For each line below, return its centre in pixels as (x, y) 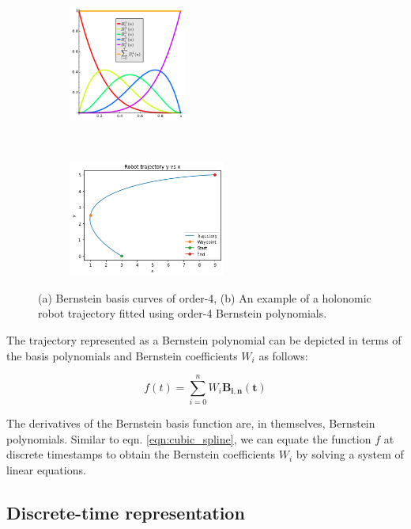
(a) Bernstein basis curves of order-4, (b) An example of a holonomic (205, 297)
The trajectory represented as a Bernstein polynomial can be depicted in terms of (204, 339)
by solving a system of (350, 454)
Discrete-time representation (126, 513)
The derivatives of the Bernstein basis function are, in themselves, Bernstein (191, 423)
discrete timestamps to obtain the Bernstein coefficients (141, 454)
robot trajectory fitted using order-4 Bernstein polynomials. (183, 313)
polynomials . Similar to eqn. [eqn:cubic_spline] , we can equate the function (189, 438)
